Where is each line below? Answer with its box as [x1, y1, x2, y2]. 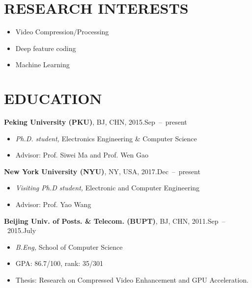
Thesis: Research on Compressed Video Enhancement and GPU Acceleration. [15, 274, 249, 285]
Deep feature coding [15, 43, 76, 53]
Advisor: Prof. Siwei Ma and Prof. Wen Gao [15, 150, 149, 160]
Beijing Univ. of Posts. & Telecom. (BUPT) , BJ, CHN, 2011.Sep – [4, 215, 225, 226]
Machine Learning [15, 59, 70, 70]
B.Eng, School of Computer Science [15, 241, 123, 252]
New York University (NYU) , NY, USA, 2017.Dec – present [4, 166, 200, 176]
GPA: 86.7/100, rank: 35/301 [15, 258, 103, 268]
